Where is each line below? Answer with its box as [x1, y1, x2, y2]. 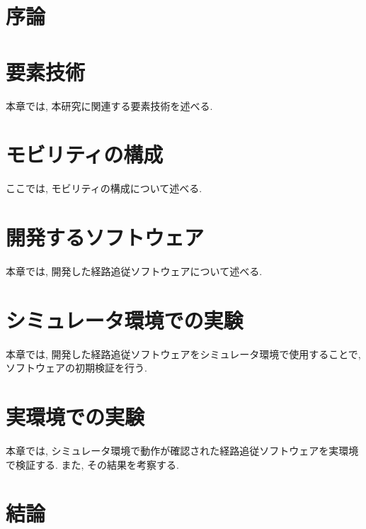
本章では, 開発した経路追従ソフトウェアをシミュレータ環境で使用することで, [6, 346, 361, 361]
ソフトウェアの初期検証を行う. [6, 360, 147, 375]
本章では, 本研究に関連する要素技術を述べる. [6, 98, 213, 113]
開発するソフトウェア [6, 223, 205, 251]
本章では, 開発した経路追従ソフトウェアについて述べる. [6, 263, 263, 278]
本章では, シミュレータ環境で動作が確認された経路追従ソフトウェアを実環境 [6, 442, 359, 457]
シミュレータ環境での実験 [6, 305, 244, 334]
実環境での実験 [6, 402, 145, 431]
